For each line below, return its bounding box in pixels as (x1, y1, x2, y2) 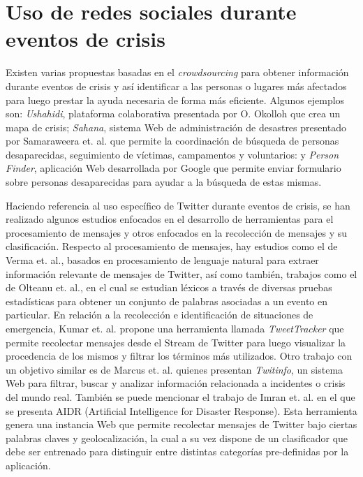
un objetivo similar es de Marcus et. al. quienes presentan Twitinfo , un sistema (6, 362, 343, 376)
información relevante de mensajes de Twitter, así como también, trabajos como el (6, 266, 357, 281)
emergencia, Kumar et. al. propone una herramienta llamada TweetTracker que (6, 321, 344, 335)
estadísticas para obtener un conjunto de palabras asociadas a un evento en (6, 293, 328, 308)
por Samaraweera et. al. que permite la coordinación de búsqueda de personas (6, 133, 339, 148)
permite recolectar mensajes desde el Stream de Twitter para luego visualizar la (6, 335, 346, 349)
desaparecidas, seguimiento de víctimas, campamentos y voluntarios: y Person (6, 147, 339, 161)
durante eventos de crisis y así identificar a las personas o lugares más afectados (6, 78, 347, 93)
